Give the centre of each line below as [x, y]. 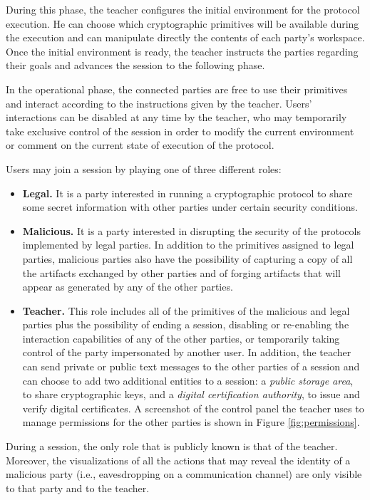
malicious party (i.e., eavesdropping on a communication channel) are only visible [184, 474]
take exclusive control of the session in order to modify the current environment [180, 131]
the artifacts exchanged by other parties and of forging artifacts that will [181, 272]
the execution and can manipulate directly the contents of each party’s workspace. [185, 37]
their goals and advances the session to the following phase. [135, 65]
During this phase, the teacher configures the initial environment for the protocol [183, 9]
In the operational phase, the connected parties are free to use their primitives [177, 89]
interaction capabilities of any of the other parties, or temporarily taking [181, 338]
